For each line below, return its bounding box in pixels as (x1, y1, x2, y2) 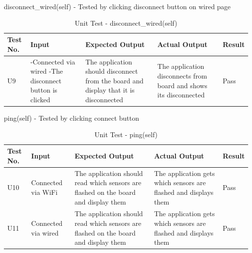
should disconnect (85, 66, 138, 76)
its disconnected (157, 90, 205, 100)
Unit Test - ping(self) (94, 129, 158, 139)
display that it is (85, 85, 135, 95)
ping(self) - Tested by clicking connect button (4, 113, 139, 123)
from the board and (85, 75, 144, 85)
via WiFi (31, 187, 58, 197)
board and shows (157, 80, 207, 90)
